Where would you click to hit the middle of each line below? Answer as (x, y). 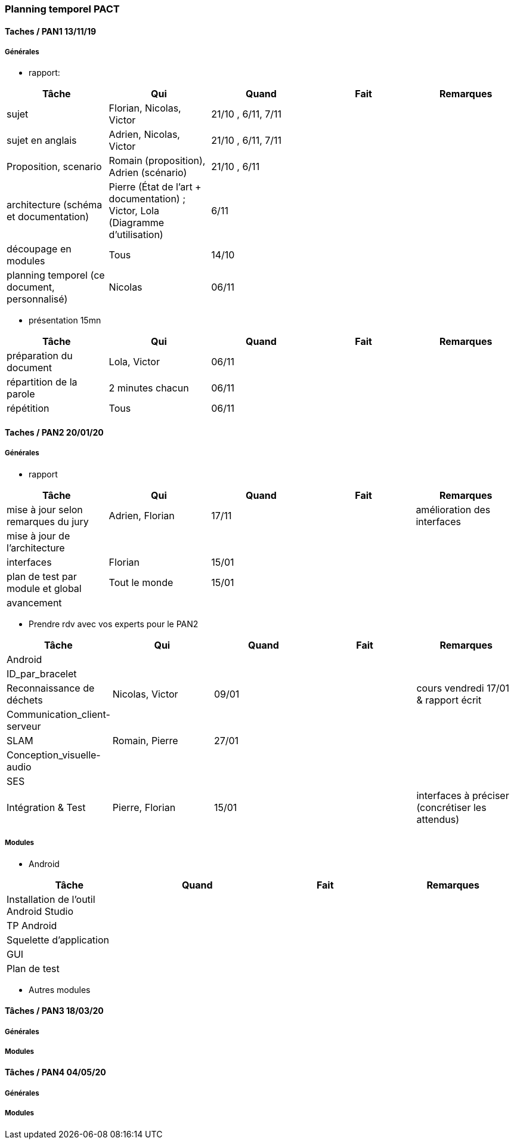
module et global (44, 588)
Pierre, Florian (144, 807)
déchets (25, 700)
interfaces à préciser (463, 795)
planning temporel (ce (56, 275)
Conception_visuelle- (54, 755)
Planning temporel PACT (62, 9)
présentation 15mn (65, 320)
